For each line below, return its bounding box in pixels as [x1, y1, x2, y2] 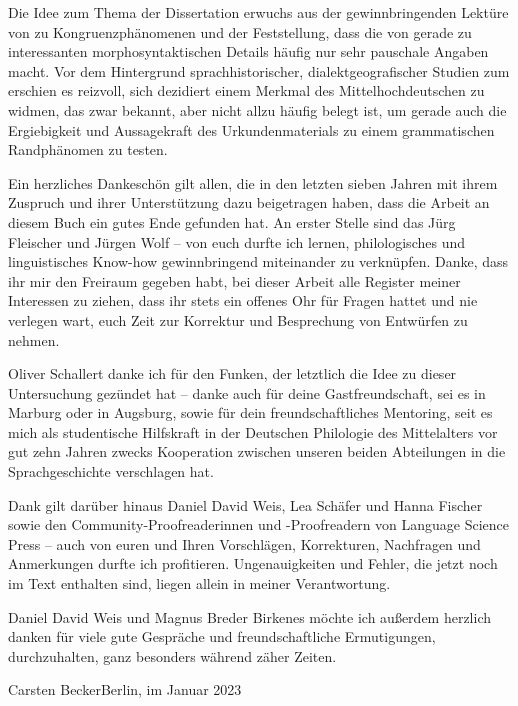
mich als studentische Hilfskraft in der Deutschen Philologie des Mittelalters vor [8, 421, 498, 442]
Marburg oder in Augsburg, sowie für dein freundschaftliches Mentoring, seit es [8, 402, 493, 423]
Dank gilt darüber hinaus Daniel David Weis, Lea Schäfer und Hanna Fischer [8, 494, 483, 515]
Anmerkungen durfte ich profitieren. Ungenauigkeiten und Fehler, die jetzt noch [8, 553, 498, 574]
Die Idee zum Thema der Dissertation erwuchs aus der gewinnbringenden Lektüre [8, 2, 509, 22]
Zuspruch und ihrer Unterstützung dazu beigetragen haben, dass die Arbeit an [8, 192, 490, 213]
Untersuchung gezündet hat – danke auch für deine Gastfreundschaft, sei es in [8, 382, 486, 403]
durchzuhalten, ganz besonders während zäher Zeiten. [8, 645, 337, 666]
